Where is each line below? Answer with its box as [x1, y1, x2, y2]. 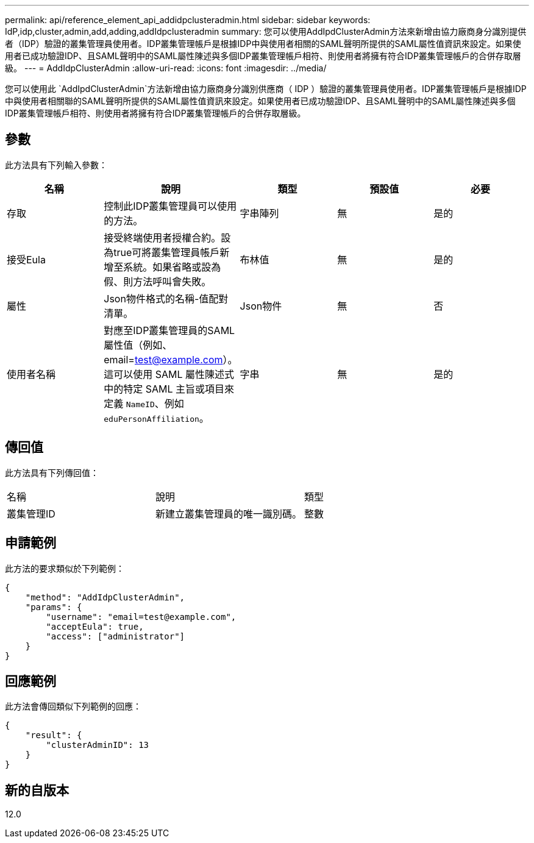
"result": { [25, 730, 82, 741]
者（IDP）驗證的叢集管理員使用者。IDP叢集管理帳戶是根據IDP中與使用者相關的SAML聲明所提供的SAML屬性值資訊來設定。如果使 [5, 38, 521, 49]
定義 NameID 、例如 [104, 397, 184, 410]
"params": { [25, 602, 82, 612]
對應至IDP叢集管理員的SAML [104, 324, 235, 336]
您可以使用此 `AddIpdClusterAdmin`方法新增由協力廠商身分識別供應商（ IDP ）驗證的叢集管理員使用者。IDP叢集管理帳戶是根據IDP [5, 84, 527, 94]
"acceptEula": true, [46, 621, 144, 631]
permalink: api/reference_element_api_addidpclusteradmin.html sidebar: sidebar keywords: [5, 15, 371, 25]
